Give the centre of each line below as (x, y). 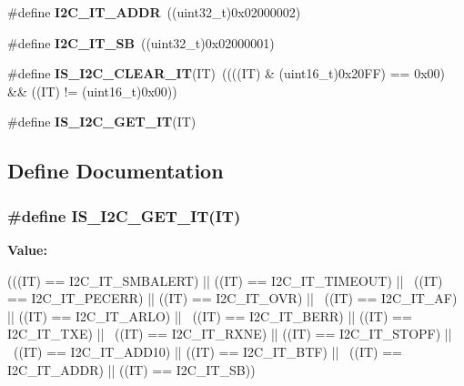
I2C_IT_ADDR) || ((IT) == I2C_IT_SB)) (131, 369)
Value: (27, 249)
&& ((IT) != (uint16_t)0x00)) (92, 91)
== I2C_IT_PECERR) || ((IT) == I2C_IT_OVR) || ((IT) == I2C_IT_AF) (232, 298)
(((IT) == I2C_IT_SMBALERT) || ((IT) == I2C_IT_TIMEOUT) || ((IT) (225, 280)
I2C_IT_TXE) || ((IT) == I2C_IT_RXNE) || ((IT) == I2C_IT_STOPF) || (230, 334)
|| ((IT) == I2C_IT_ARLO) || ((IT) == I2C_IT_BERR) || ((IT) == (210, 315)
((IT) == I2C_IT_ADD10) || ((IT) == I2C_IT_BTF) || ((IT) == (207, 351)
